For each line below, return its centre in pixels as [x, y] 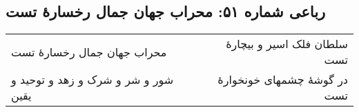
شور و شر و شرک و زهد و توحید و [93, 80]
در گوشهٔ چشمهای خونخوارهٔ [283, 80]
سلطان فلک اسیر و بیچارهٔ [287, 44]
